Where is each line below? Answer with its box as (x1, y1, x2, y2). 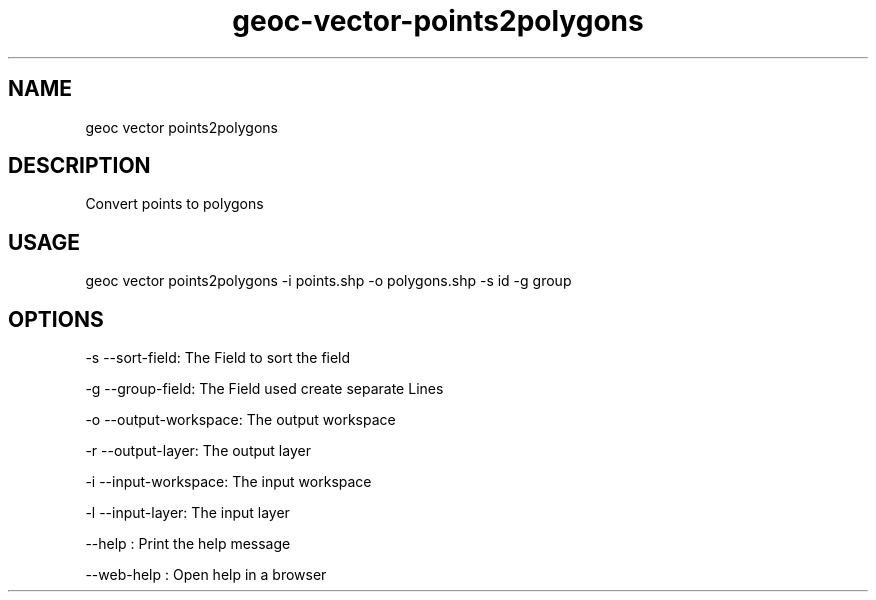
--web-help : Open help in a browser (85, 566, 327, 584)
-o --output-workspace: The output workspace (85, 411, 396, 429)
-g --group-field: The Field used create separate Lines (85, 380, 444, 398)
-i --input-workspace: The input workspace (85, 473, 372, 491)
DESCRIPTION (8, 153, 151, 179)
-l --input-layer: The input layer (85, 504, 290, 522)
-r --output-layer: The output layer (85, 442, 311, 460)
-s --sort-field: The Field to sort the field (85, 349, 351, 367)
